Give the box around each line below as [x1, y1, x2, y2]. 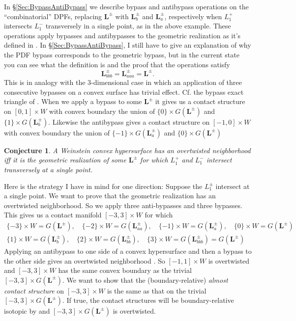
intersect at [215, 181, 250, 191]
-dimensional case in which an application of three [91, 77, 242, 87]
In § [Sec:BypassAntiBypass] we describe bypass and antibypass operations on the [4, 1, 249, 11]
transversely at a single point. [4, 164, 92, 175]
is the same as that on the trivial [107, 285, 207, 295]
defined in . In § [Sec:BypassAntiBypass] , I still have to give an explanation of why [4, 40, 251, 50]
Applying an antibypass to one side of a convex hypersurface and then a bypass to [4, 246, 252, 256]
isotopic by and [4, 306, 50, 316]
